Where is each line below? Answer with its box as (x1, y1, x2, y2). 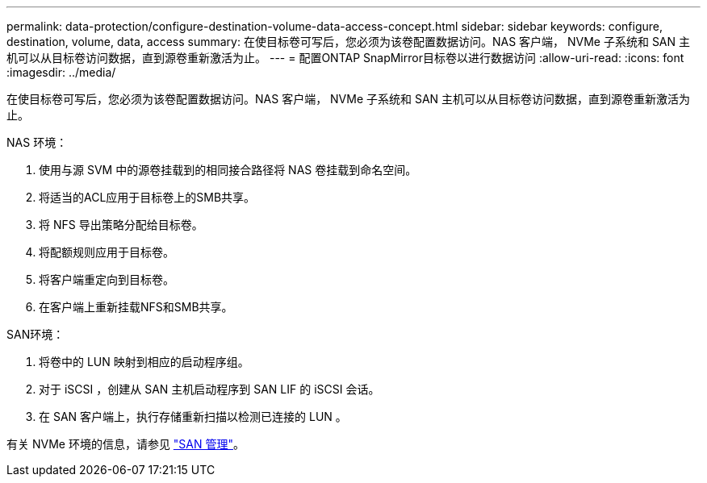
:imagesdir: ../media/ (6, 65, 116, 79)
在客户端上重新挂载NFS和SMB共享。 (39, 300, 233, 314)
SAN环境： (6, 327, 65, 341)
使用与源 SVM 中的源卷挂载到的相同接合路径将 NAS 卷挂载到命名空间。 (39, 163, 417, 177)
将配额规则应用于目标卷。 (39, 245, 174, 259)
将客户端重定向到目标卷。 (39, 273, 174, 286)
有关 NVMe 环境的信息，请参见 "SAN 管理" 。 (6, 437, 245, 451)
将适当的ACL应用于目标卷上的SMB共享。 (39, 190, 256, 204)
